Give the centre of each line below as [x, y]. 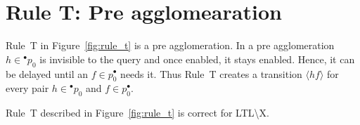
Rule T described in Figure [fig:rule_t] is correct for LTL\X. [137, 113]
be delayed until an [47, 73]
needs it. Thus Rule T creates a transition [211, 73]
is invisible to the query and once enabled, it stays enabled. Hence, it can [197, 59]
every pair [27, 88]
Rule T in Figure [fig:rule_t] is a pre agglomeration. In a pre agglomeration [170, 45]
